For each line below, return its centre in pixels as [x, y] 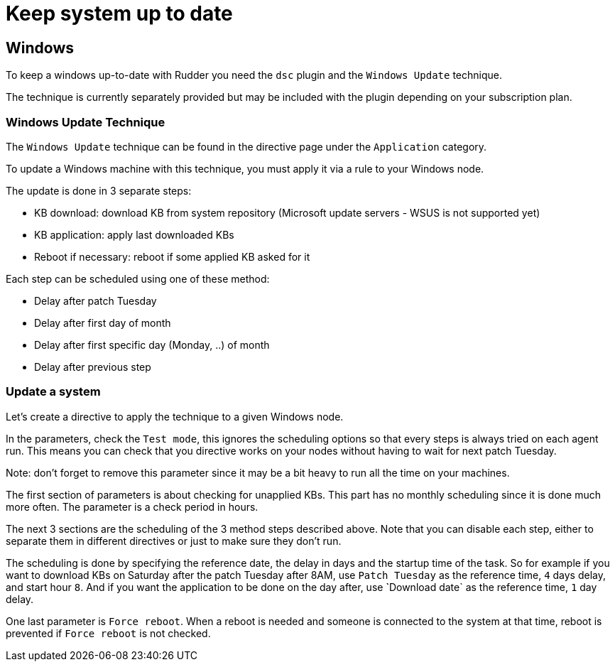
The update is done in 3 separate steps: [99, 190]
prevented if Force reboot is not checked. [108, 633]
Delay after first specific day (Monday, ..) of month [152, 345]
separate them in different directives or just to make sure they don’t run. [174, 541]
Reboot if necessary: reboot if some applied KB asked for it [172, 256]
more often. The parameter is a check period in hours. [132, 506]
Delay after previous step [93, 367]
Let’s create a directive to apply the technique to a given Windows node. [175, 416]
